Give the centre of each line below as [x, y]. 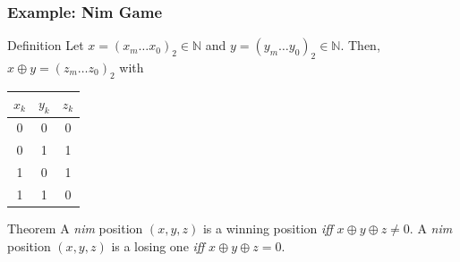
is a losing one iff [158, 245]
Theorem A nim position [75, 228]
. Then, [360, 45]
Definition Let [46, 45]
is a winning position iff [268, 228]
